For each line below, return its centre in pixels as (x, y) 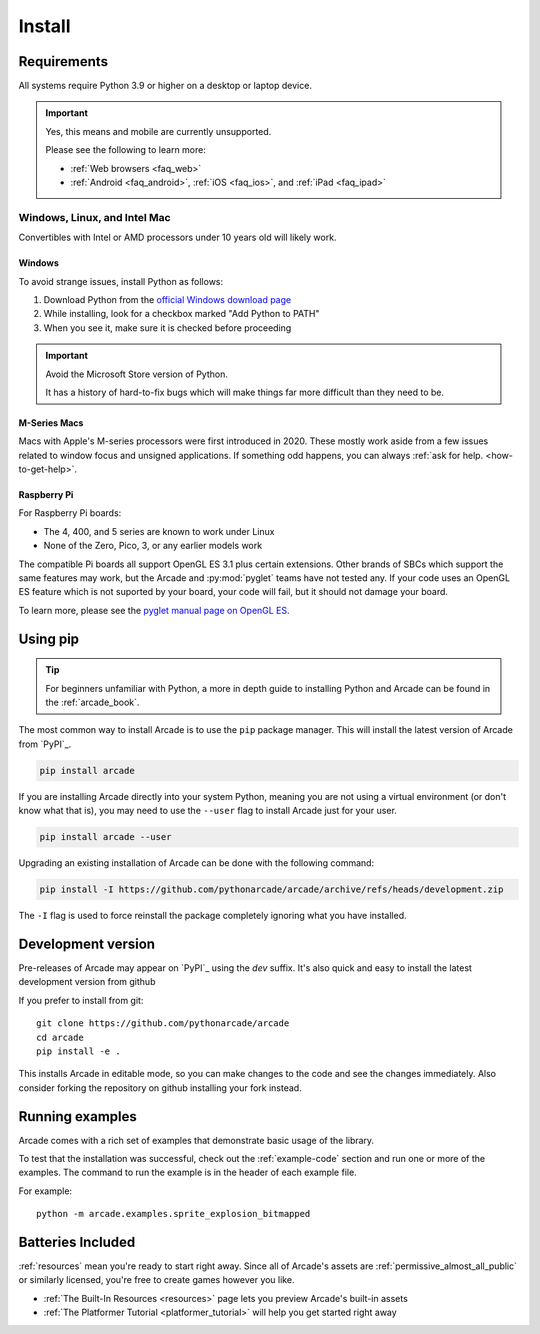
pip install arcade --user (105, 837)
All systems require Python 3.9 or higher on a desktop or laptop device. (165, 86)
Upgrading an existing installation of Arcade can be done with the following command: (196, 863)
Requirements (63, 61)
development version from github (87, 982)
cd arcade (60, 1037)
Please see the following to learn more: (126, 150)
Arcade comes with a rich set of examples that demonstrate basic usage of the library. (196, 1140)
